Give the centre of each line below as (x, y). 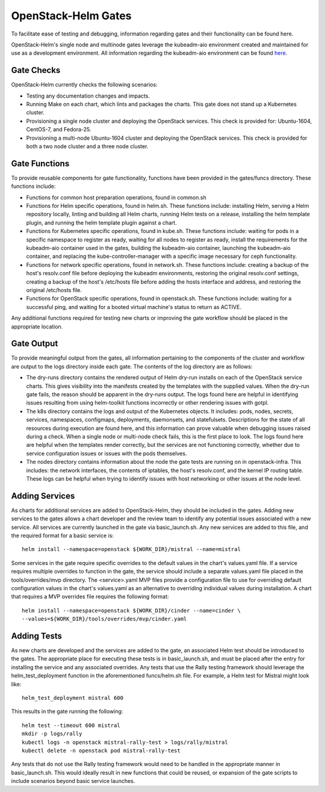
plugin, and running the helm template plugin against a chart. (101, 222)
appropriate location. (37, 326)
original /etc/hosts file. (54, 290)
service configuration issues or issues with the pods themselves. (107, 453)
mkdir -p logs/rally (52, 734)
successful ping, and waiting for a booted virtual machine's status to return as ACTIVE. (134, 307)
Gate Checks (36, 70)
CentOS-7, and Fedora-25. (59, 129)
